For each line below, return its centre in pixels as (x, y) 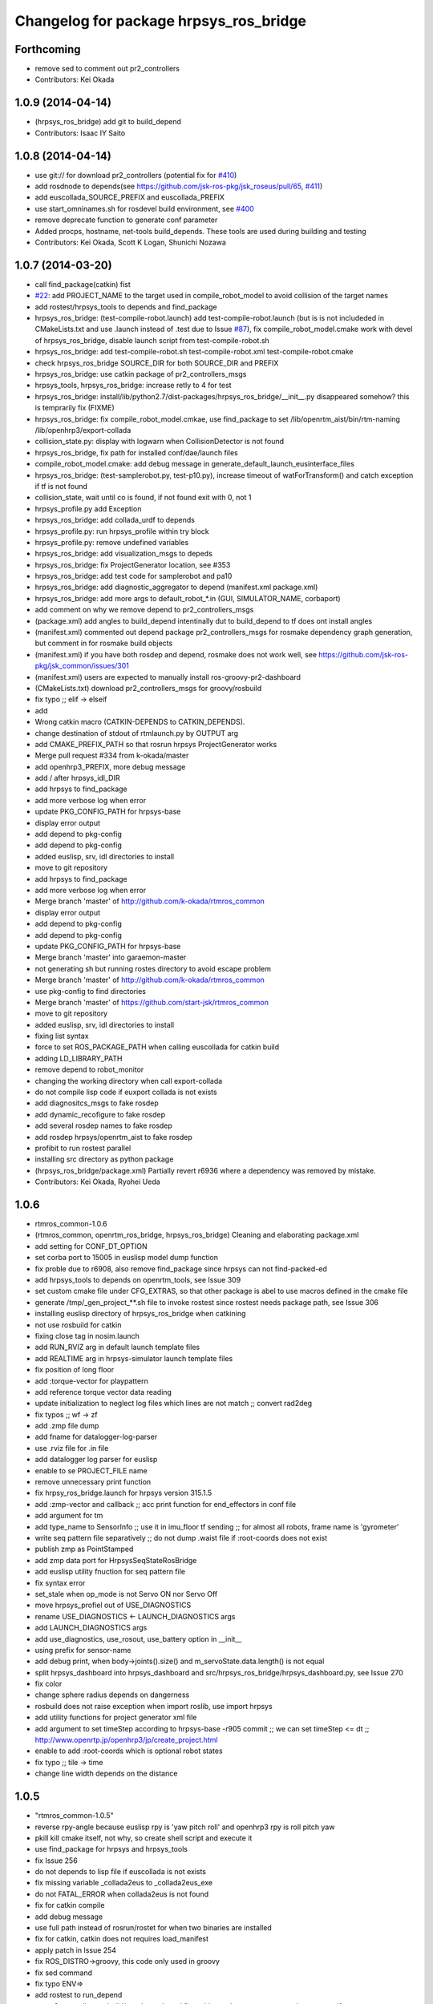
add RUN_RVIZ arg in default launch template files (117, 1347)
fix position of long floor (75, 1370)
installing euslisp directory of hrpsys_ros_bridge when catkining (140, 1314)
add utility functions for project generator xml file (116, 1717)
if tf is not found (61, 486)
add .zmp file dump (67, 1426)
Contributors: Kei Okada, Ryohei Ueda (97, 1182)
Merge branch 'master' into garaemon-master (111, 957)
